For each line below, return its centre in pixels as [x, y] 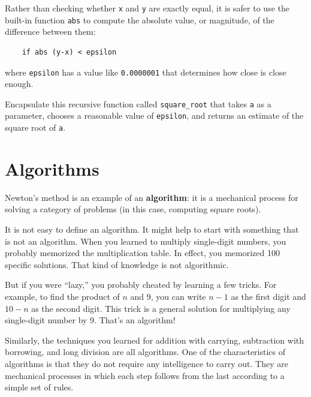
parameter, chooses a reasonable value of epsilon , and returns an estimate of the [154, 115]
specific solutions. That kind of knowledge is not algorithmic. [117, 264]
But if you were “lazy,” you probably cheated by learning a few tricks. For [141, 285]
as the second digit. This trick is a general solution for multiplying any [161, 308]
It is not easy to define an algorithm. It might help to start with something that [152, 229]
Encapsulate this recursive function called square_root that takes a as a [138, 103]
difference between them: [50, 31]
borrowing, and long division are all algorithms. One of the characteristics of [145, 352]
